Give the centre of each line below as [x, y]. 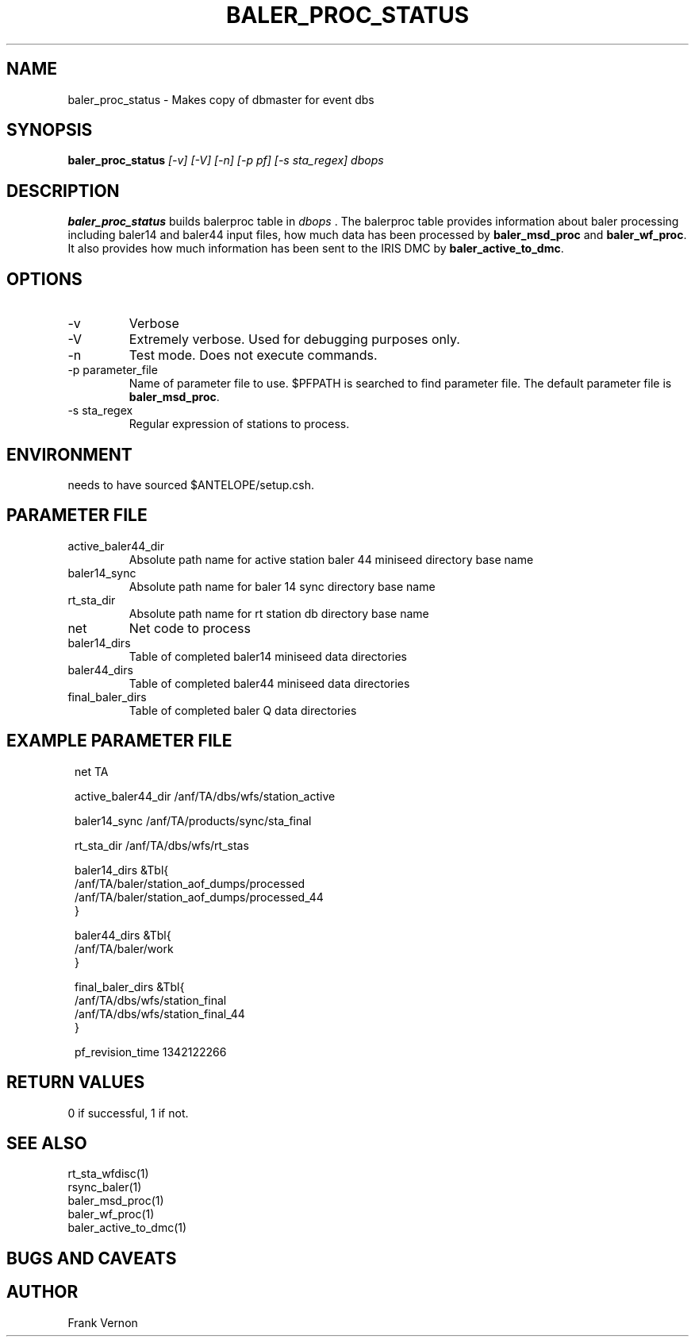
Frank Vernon [103, 1322]
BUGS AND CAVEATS [92, 1258]
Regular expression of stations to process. [239, 424]
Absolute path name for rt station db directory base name [279, 613]
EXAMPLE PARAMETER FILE [119, 741]
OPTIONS [44, 279]
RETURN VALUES [76, 1083]
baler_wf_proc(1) [111, 1214]
